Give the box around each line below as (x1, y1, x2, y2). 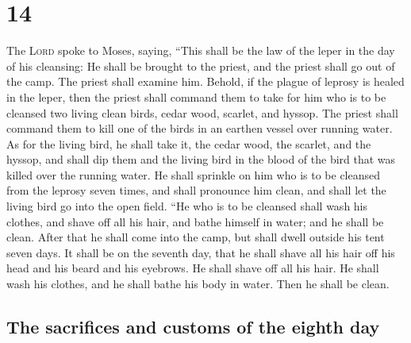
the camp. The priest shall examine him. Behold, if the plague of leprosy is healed (6, 73, 405, 90)
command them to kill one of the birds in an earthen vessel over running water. (6, 120, 393, 137)
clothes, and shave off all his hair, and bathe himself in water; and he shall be (6, 213, 384, 229)
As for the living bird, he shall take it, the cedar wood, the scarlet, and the (6, 135, 371, 152)
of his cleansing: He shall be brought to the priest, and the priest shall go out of (6, 57, 395, 74)
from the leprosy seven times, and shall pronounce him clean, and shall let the (6, 182, 386, 198)
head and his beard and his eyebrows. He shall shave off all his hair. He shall (6, 260, 379, 276)
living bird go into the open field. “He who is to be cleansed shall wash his (6, 198, 368, 214)
